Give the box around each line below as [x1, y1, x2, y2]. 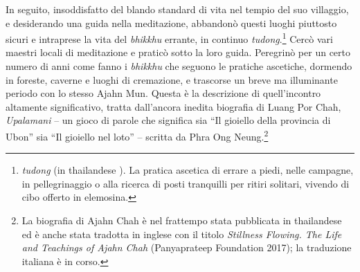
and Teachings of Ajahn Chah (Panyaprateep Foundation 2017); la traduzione [21, 240, 352, 255]
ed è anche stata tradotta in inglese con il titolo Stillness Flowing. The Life [21, 226, 342, 241]
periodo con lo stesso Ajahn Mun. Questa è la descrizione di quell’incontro [6, 86, 321, 100]
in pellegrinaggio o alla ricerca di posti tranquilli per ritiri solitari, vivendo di [21, 176, 350, 190]
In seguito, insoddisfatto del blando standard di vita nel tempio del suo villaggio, [6, 2, 349, 16]
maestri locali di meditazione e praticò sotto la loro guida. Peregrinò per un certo [6, 45, 351, 60]
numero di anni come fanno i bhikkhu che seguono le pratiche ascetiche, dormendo [6, 59, 352, 73]
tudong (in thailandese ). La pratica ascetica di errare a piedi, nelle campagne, [21, 163, 354, 177]
